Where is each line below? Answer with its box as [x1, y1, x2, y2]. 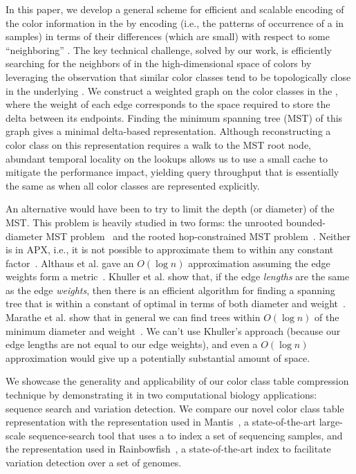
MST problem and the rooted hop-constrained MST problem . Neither [46, 228, 350, 243]
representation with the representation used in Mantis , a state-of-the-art [6, 414, 316, 429]
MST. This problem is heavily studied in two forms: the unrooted [6, 215, 283, 229]
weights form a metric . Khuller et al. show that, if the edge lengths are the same [6, 269, 350, 284]
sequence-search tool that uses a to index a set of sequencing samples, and [28, 428, 343, 442]
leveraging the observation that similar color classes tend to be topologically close [6, 69, 351, 84]
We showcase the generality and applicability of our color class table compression [6, 374, 349, 388]
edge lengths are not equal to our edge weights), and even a [6, 337, 258, 352]
